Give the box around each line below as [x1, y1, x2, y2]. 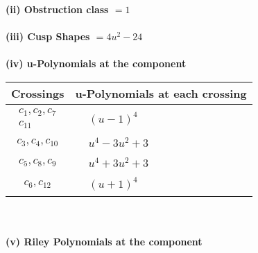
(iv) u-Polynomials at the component [6, 56, 187, 71]
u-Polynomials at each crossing [75, 85, 247, 101]
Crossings [11, 85, 64, 101]
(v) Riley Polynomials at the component [6, 234, 203, 249]
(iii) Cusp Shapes [6, 29, 90, 44]
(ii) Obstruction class [6, 2, 109, 16]
